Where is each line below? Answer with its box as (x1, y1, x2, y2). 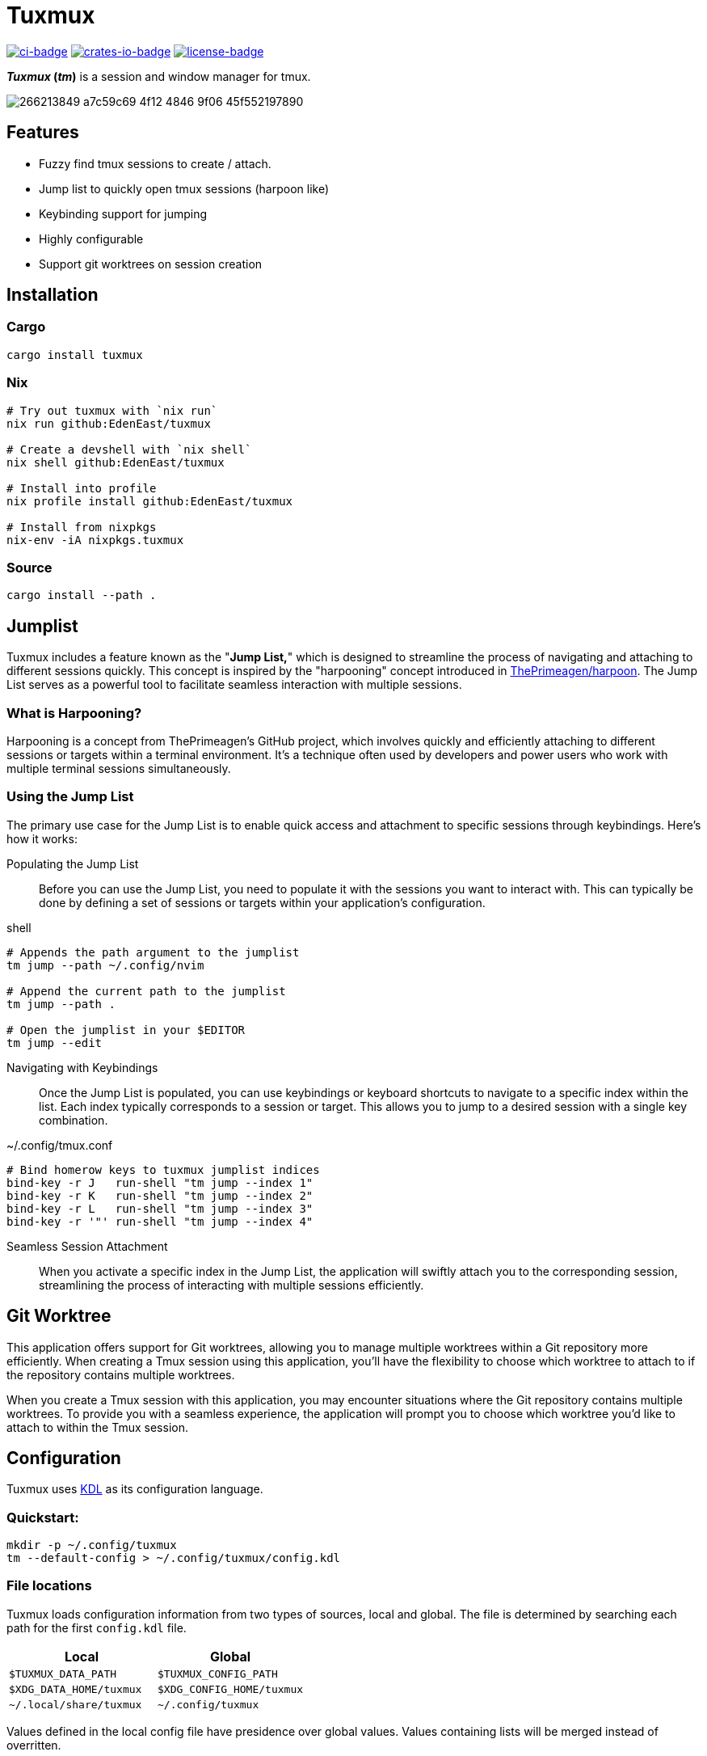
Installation (6, 285, 99, 306)
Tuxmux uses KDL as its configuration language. (6, 1482, 263, 1496)
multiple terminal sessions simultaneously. (6, 761, 231, 775)
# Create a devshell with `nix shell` (6, 442, 252, 456)
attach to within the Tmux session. (6, 1420, 188, 1434)
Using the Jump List (6, 788, 134, 805)
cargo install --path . (6, 589, 157, 602)
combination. (39, 1112, 108, 1127)
